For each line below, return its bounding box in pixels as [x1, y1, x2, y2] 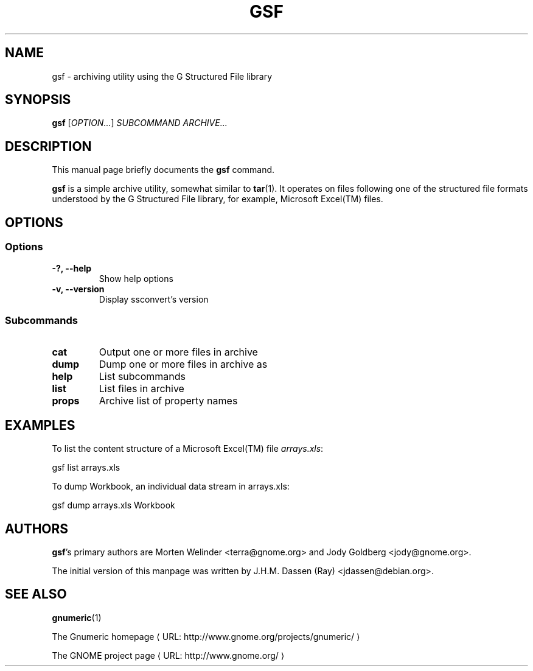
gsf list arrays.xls [52, 462, 120, 473]
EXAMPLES [5, 417, 75, 433]
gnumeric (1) [52, 612, 102, 623]
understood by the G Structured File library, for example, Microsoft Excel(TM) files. [52, 194, 383, 205]
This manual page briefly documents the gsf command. [52, 164, 275, 175]
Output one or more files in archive [99, 346, 258, 359]
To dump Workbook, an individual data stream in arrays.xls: [52, 481, 290, 492]
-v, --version [52, 283, 105, 294]
